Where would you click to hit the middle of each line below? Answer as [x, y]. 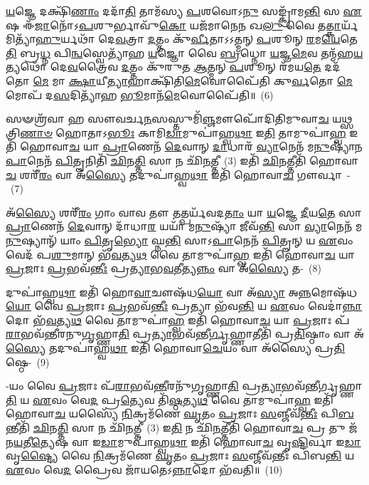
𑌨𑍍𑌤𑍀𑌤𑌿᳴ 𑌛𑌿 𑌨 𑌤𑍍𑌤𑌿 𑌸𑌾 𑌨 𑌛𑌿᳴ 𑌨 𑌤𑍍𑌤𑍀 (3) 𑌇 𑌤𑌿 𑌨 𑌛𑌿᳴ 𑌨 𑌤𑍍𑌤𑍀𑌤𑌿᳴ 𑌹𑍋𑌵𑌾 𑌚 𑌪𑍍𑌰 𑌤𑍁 [176, 428]
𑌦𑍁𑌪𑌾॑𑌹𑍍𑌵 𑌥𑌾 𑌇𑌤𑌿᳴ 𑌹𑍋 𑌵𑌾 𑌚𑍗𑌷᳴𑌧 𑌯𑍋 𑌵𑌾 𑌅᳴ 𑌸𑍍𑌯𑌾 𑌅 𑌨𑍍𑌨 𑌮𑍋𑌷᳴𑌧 [182, 292]
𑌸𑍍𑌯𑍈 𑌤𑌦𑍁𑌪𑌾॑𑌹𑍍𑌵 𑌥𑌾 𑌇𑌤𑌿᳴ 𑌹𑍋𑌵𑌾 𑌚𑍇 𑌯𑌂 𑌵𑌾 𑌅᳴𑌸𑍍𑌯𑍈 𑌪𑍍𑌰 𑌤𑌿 [176, 348]
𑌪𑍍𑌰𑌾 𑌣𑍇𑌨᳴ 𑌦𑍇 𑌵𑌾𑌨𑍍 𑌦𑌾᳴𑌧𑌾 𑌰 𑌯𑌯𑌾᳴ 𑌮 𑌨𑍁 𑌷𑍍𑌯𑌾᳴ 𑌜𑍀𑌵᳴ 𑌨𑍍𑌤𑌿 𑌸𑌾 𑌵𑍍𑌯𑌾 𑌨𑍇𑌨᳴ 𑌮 [184, 226]
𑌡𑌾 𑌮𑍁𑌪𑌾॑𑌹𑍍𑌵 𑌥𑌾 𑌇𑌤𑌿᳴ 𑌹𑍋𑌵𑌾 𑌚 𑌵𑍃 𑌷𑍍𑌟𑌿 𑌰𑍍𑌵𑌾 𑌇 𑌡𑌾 [231, 441]
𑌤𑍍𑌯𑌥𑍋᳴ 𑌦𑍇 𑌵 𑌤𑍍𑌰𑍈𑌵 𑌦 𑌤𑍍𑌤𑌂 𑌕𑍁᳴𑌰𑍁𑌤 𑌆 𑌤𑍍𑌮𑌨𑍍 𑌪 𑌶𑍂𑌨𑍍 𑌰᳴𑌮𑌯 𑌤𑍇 [164, 67]
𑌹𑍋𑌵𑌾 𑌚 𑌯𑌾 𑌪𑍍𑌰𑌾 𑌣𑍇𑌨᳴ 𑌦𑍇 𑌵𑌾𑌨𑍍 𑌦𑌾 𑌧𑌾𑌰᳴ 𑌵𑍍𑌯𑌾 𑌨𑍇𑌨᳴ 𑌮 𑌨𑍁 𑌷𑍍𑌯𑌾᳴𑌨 [191, 146]
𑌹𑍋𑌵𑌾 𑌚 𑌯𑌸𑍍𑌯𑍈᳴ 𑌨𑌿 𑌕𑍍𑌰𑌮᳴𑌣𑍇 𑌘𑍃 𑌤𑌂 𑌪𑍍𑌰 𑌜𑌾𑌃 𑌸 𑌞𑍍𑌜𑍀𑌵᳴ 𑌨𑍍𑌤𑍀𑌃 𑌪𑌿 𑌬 [180, 413]
